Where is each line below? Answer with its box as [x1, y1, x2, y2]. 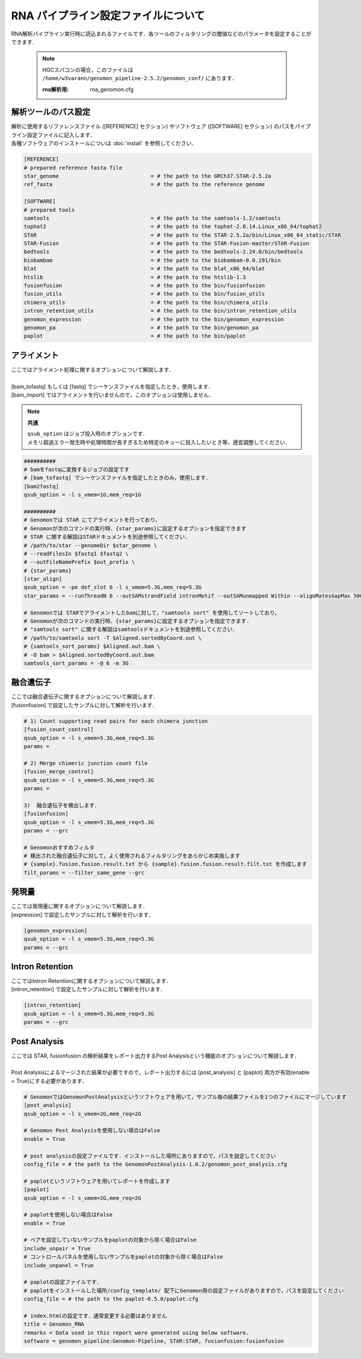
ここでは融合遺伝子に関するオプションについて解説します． [11, 693, 159, 701]
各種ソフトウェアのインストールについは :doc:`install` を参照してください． [11, 140, 197, 147]
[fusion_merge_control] [23, 768, 94, 775]
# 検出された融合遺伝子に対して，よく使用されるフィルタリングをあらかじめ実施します [23, 852, 241, 859]
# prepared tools [23, 206, 75, 213]
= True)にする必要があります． [11, 1077, 87, 1085]
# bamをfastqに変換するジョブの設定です [23, 466, 129, 472]
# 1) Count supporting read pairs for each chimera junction [23, 717, 208, 725]
